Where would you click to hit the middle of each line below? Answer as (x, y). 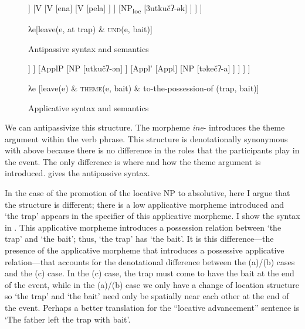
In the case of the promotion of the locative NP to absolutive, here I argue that (148, 193)
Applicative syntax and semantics (89, 107)
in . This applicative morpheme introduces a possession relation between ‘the (143, 227)
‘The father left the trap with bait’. (68, 319)
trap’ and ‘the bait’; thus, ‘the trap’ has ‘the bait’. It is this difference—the (139, 239)
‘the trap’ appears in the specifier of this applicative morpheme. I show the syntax (152, 216)
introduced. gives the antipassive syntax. (77, 173)
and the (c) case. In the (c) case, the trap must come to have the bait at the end (150, 273)
